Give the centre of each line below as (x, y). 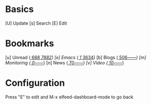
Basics (20, 9)
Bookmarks (30, 43)
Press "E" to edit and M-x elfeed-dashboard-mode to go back (69, 97)
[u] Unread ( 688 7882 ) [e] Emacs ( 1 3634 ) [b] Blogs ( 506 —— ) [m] (76, 57)
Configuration (35, 83)
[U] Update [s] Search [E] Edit (36, 23)
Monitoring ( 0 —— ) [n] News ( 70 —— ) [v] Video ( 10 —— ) (65, 63)
